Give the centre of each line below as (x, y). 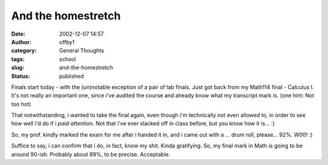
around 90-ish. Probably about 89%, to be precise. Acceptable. (91, 154)
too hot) (21, 104)
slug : (18, 68)
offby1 (67, 42)
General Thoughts (82, 51)
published (72, 76)
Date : (18, 34)
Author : (21, 42)
